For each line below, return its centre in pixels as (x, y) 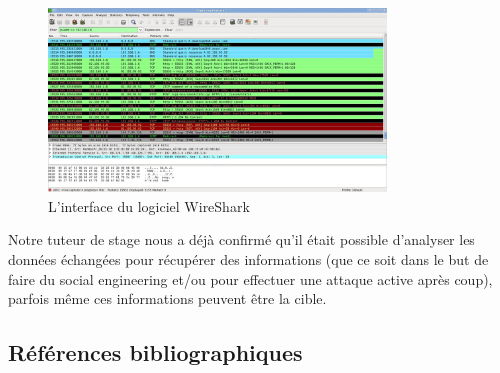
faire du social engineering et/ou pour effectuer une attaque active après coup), (250, 278)
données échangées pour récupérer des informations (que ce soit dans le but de (248, 258)
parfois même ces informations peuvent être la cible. (167, 298)
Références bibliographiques (155, 352)
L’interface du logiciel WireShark (149, 205)
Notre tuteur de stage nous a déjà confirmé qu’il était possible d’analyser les (241, 239)
